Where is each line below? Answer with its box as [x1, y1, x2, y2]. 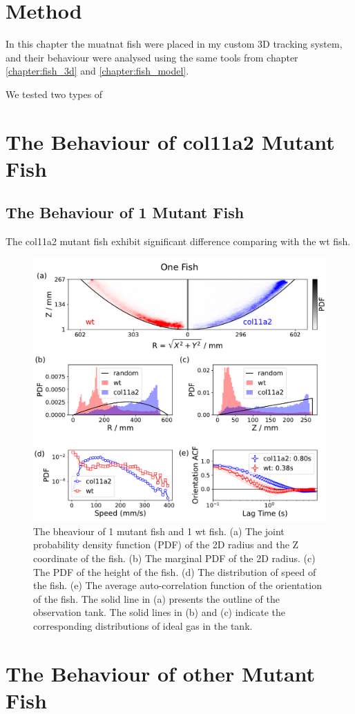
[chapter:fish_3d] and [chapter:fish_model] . [6, 64, 189, 78]
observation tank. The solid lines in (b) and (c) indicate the [33, 605, 286, 619]
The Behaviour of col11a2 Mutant [6, 127, 335, 155]
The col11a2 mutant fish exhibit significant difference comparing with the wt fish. [6, 234, 351, 249]
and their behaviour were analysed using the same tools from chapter [6, 50, 298, 64]
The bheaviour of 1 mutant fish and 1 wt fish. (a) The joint [33, 523, 285, 538]
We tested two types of [6, 86, 103, 101]
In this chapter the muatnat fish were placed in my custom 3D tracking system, [6, 37, 343, 51]
